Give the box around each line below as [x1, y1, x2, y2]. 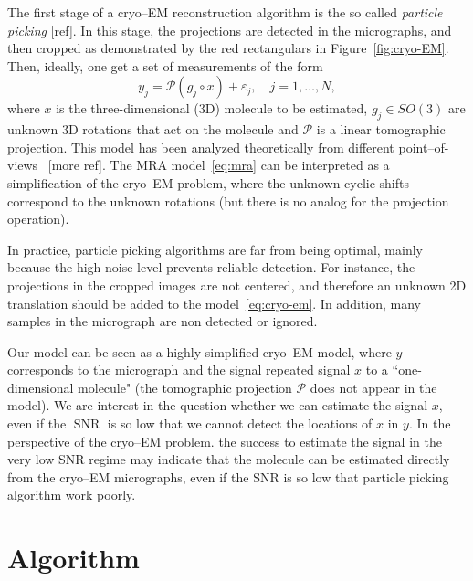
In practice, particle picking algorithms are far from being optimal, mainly [7, 239, 423, 259]
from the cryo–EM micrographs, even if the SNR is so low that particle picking [7, 467, 449, 486]
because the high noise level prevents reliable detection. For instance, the [7, 258, 415, 277]
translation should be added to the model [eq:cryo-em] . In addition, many [7, 293, 421, 312]
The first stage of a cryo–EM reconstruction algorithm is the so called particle [7, 3, 443, 21]
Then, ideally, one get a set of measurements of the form [7, 56, 323, 75]
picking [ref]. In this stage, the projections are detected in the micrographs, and [7, 20, 452, 39]
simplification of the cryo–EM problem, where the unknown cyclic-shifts [7, 173, 410, 192]
